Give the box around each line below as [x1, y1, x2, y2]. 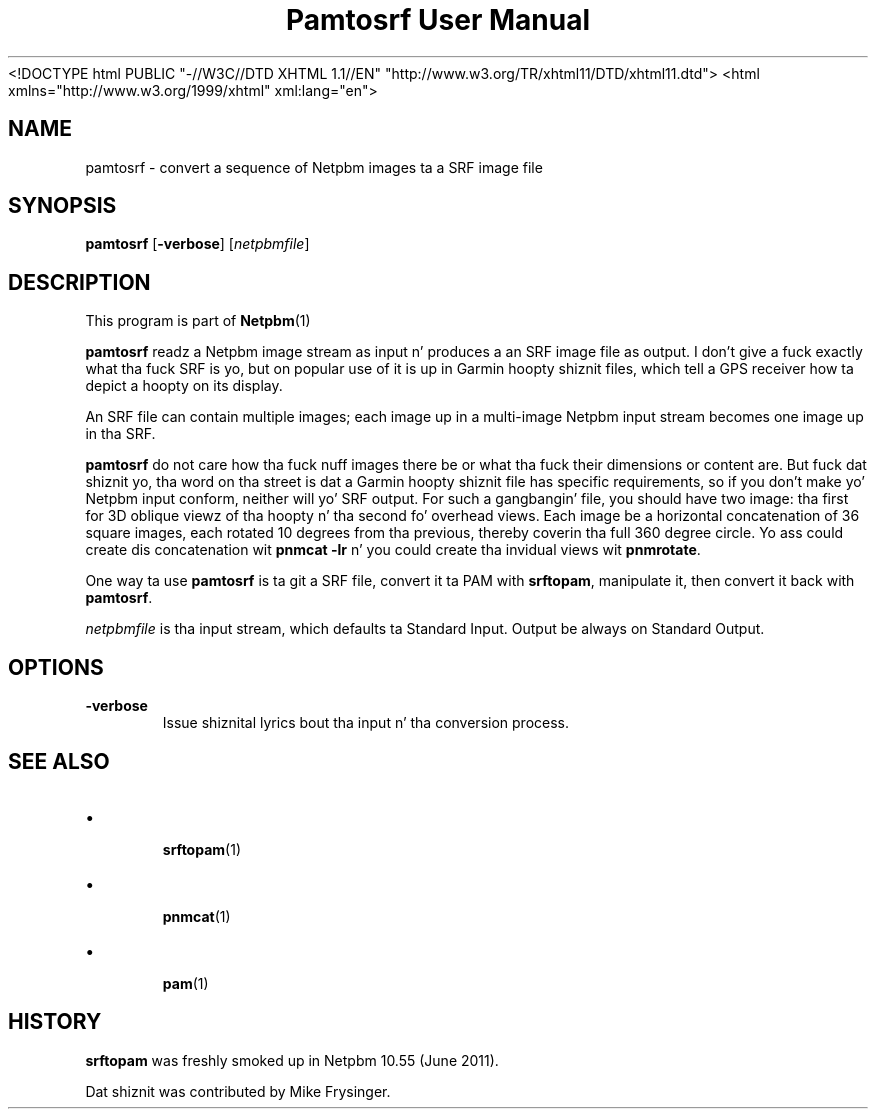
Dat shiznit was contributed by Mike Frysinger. [85, 1082, 391, 1100]
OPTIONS [8, 654, 104, 680]
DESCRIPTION [8, 269, 151, 295]
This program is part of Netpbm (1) [85, 312, 311, 330]
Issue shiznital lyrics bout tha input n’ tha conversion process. [162, 714, 569, 732]
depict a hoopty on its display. [85, 377, 283, 395]
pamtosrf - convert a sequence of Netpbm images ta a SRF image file [85, 158, 543, 176]
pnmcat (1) [162, 907, 231, 925]
